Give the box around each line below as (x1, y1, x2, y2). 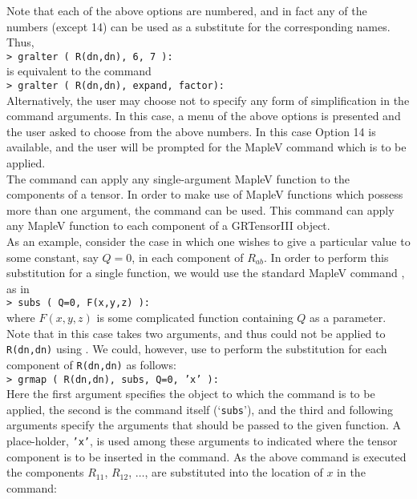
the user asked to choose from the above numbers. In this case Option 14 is (6, 123, 376, 139)
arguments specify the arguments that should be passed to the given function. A (6, 417, 402, 433)
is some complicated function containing (96, 309, 294, 326)
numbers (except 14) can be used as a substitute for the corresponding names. (6, 18, 391, 34)
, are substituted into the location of (144, 464, 323, 481)
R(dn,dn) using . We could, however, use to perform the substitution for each (6, 340, 387, 357)
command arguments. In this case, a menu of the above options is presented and (6, 107, 401, 124)
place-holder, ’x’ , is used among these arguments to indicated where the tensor (6, 433, 398, 449)
